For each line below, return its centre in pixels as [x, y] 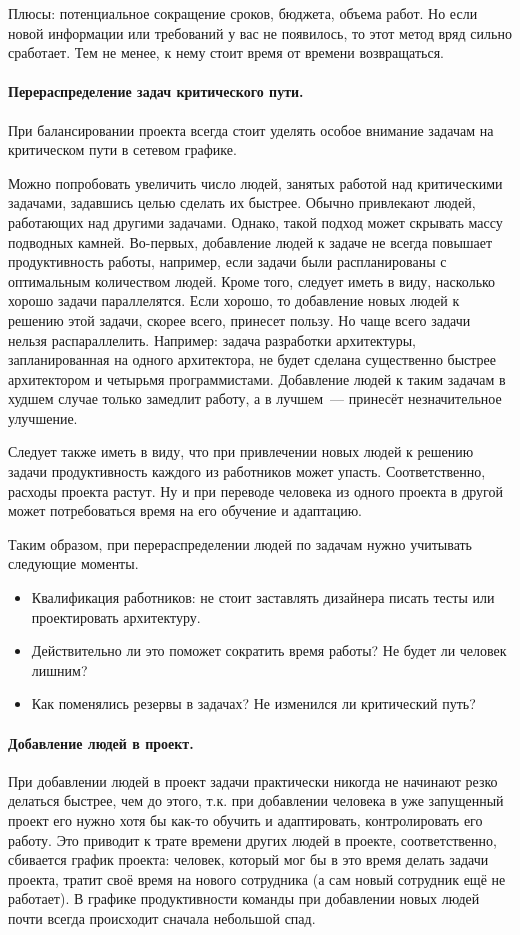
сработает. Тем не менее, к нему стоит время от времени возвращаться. [226, 52]
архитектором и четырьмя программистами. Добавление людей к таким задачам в [257, 378]
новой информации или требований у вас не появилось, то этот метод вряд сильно [260, 32]
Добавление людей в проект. [101, 742]
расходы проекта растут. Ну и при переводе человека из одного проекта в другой [255, 490]
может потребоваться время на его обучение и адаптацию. [185, 510]
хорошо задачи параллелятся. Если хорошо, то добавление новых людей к [234, 300]
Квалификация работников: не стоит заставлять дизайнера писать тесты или [263, 597]
